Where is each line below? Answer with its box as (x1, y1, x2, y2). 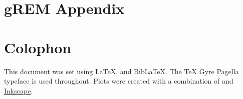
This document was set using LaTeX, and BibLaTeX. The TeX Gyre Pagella (4, 66, 239, 76)
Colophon (4, 37, 72, 57)
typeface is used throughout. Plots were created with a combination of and (4, 76, 233, 86)
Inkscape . (4, 85, 33, 96)
